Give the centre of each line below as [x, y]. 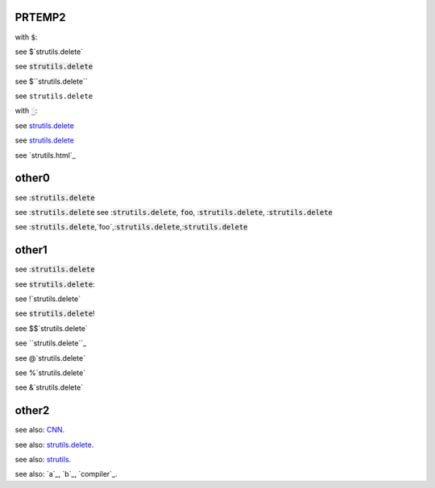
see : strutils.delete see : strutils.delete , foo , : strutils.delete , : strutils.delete [174, 212]
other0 [32, 178]
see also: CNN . [40, 430]
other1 [31, 250]
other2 [32, 411]
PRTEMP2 [40, 17]
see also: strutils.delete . [54, 445]
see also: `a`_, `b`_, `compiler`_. [66, 474]
